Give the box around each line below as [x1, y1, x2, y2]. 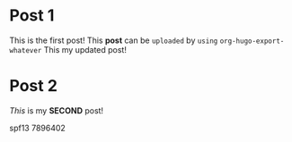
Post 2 [9, 76, 58, 96]
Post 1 [9, 5, 55, 26]
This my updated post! [43, 44, 128, 54]
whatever [9, 46, 42, 54]
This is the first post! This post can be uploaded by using [9, 35, 218, 46]
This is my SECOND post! [9, 104, 104, 116]
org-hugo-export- [219, 37, 285, 46]
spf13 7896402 [9, 122, 66, 133]
